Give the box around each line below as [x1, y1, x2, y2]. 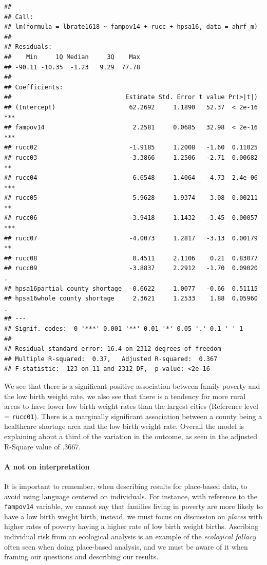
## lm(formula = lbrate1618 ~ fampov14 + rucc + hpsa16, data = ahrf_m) [4, 23, 258, 31]
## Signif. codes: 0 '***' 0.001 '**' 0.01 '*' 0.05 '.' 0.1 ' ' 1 [4, 325, 243, 332]
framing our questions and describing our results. [4, 551, 159, 562]
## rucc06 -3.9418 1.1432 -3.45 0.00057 [4, 214, 258, 222]
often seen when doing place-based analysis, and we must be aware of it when [4, 541, 248, 552]
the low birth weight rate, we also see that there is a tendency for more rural [4, 390, 246, 401]
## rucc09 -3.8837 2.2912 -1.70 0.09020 [4, 265, 258, 272]
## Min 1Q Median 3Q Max [4, 53, 140, 61]
